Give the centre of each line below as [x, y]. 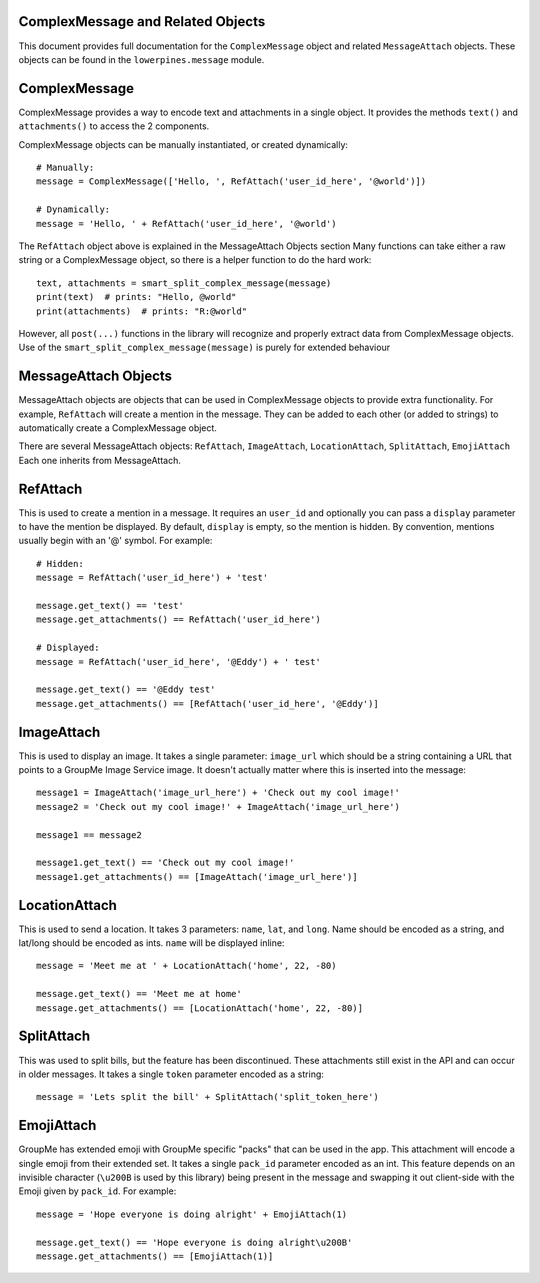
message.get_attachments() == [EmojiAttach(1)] [155, 1256]
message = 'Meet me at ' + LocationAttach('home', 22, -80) [186, 966]
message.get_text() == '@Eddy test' [126, 689]
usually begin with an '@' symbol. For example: [115, 541]
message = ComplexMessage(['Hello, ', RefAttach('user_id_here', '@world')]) [231, 181]
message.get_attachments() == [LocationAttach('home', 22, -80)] [200, 1008]
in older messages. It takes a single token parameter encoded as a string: [171, 1074]
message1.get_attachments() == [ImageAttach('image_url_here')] [197, 876]
